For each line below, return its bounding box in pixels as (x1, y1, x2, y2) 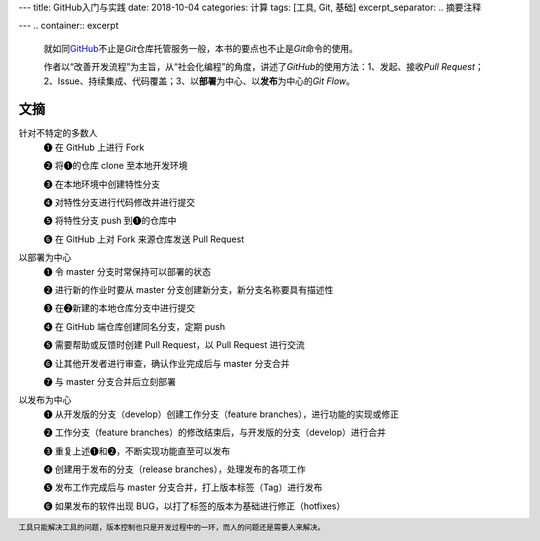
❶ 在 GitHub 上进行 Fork (43, 141, 145, 153)
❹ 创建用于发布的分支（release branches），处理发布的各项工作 (43, 463, 306, 475)
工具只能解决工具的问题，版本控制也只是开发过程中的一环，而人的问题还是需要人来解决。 (18, 522, 325, 532)
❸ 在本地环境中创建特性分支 (43, 178, 160, 190)
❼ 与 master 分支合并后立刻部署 (43, 375, 177, 387)
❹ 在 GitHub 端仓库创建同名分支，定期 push (43, 320, 225, 332)
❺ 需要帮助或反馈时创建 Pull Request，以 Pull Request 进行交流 (43, 339, 305, 351)
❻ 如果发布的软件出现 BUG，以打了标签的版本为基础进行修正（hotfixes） (43, 500, 346, 512)
